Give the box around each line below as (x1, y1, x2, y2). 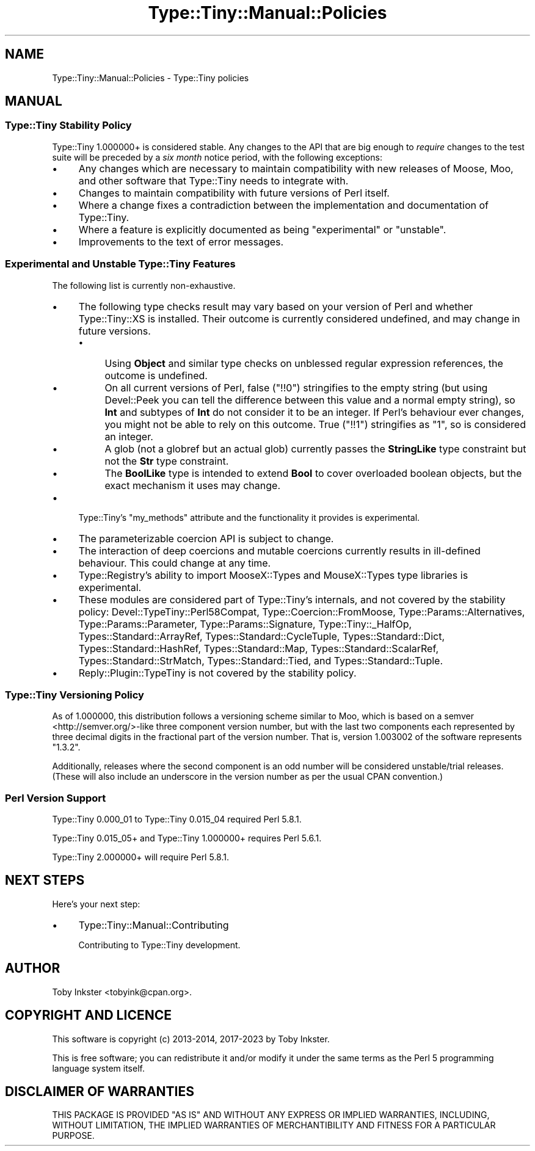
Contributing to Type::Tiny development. (78, 939, 241, 950)
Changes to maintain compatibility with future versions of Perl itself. (78, 186, 390, 199)
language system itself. (52, 1062, 145, 1073)
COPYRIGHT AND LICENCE (5, 1008, 172, 1023)
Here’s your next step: (52, 898, 140, 909)
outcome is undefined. (104, 369, 208, 382)
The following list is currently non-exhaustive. (52, 280, 236, 291)
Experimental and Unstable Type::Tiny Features (5, 258, 236, 271)
